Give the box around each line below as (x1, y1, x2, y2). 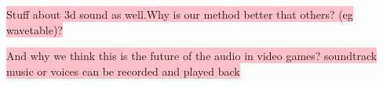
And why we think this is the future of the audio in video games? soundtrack (6, 48, 378, 64)
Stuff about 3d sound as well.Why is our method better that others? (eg (6, 6, 353, 22)
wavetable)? (6, 21, 63, 37)
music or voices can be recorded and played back (6, 62, 240, 79)
